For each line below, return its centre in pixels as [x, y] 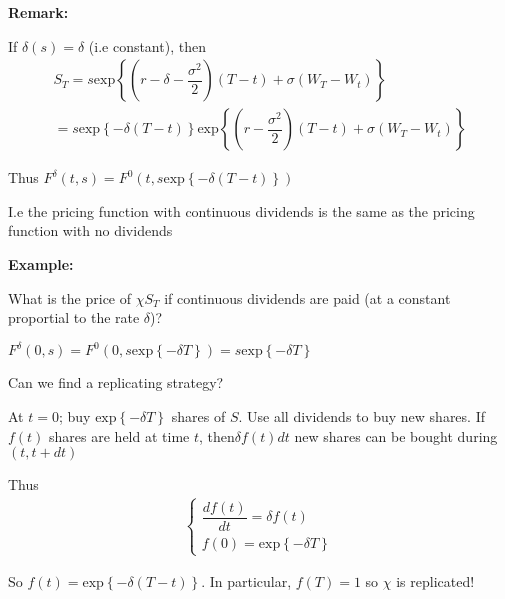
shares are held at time [119, 435]
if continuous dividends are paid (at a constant [307, 297]
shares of [198, 415]
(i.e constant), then [147, 45]
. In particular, [246, 581]
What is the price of [70, 297]
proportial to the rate [74, 317]
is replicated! [435, 581]
